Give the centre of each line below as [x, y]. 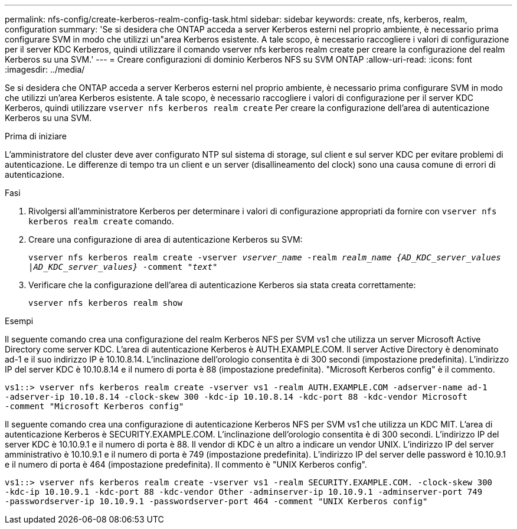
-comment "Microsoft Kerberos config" [94, 406]
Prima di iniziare [36, 136]
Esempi [19, 321]
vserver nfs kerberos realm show [106, 303]
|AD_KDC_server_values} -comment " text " [123, 267]
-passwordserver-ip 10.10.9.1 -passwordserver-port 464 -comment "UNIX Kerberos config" [216, 501]
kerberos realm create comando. [101, 221]
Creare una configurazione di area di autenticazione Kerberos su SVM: [166, 239]
